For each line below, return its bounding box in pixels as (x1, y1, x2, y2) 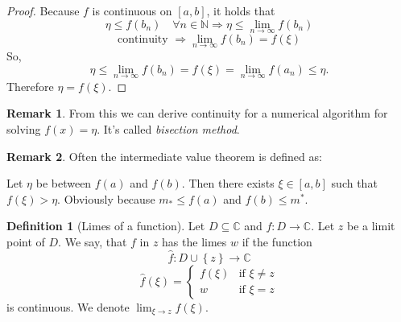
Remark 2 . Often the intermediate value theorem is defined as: (6, 147, 322, 164)
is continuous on (92, 2, 172, 19)
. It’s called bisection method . (97, 121, 240, 138)
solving (6, 121, 41, 138)
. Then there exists (181, 175, 275, 192)
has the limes (162, 233, 227, 250)
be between (35, 175, 92, 192)
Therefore (6, 77, 54, 94)
